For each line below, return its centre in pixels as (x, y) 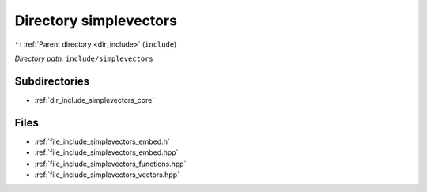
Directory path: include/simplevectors (84, 58)
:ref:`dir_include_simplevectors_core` (94, 100)
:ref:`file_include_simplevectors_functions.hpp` (110, 164)
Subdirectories (52, 81)
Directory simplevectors (96, 21)
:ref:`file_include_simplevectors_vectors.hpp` (107, 175)
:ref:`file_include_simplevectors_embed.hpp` (106, 152)
